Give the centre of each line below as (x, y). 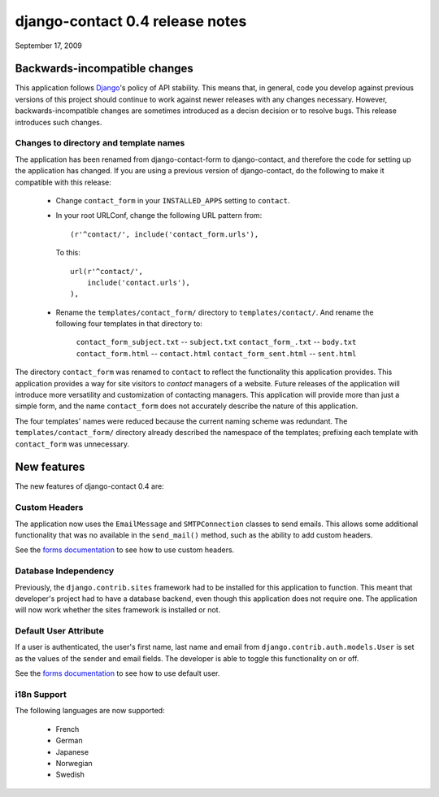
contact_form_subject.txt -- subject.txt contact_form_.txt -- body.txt (216, 342)
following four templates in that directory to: (129, 324)
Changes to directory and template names (100, 143)
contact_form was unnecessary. (72, 444)
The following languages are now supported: (90, 711)
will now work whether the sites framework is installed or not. (118, 610)
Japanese (72, 751)
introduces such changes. (59, 122)
